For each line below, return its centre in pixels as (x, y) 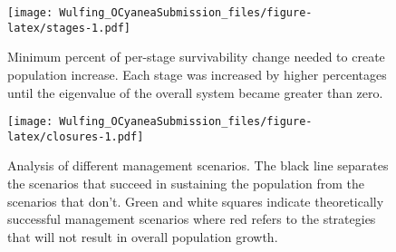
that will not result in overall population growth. (143, 236)
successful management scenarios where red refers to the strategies (192, 219)
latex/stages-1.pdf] (69, 28)
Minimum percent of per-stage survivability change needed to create (196, 57)
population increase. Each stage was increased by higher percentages (197, 74)
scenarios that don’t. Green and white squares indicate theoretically (196, 201)
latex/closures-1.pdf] (76, 136)
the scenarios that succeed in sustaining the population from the (186, 183)
